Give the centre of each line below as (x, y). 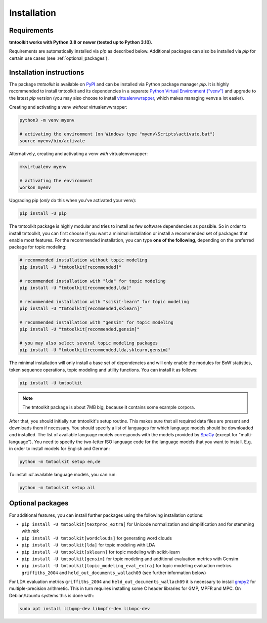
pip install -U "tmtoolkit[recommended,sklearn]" (81, 309)
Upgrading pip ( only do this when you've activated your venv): (73, 201)
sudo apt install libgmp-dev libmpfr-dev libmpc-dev (85, 608)
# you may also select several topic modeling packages (89, 343)
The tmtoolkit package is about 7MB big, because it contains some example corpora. (109, 407)
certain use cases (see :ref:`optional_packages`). (59, 58)
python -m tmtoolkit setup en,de (60, 462)
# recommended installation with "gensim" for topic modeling (96, 322)
